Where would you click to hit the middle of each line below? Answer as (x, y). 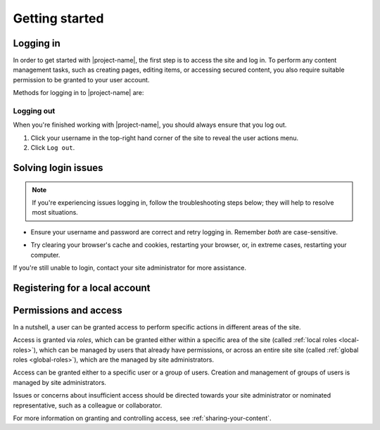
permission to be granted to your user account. (81, 80)
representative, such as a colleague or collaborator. (88, 405)
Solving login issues (58, 168)
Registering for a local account (82, 287)
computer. (45, 255)
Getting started (58, 18)
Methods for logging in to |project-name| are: (78, 93)
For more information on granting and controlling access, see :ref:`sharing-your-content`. (142, 418)
